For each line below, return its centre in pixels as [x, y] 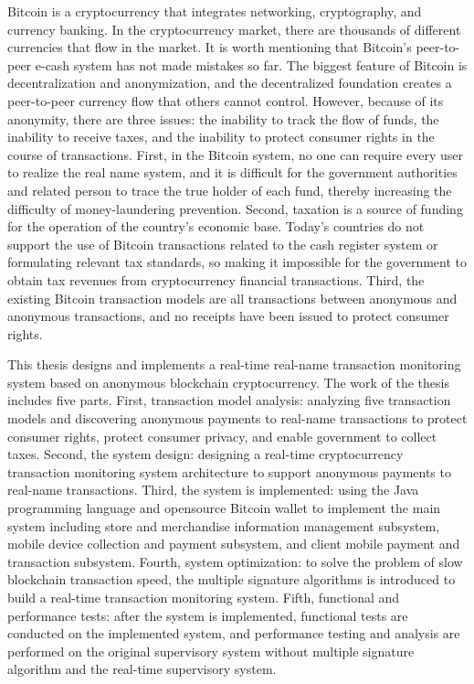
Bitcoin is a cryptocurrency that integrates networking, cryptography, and [215, 11]
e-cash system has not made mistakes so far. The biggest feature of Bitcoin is [251, 64]
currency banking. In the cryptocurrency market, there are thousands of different [234, 29]
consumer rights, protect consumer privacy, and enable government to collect [222, 436]
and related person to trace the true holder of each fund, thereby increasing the [230, 190]
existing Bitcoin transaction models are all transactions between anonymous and [232, 298]
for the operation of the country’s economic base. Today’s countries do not [216, 226]
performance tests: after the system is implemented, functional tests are [208, 615]
